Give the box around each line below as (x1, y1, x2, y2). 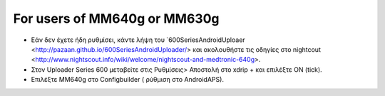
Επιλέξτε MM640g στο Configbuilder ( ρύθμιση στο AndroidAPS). (31, 75, 225, 84)
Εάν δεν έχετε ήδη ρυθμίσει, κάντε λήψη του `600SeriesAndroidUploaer (31, 36, 245, 44)
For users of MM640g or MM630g (13, 11, 220, 26)
